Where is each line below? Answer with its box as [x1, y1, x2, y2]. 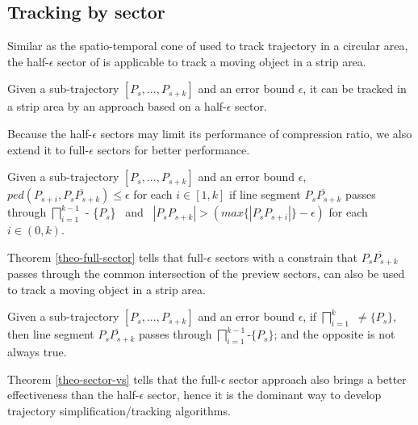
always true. [7, 343, 67, 360]
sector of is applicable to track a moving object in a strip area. [57, 53, 366, 69]
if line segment [229, 186, 301, 203]
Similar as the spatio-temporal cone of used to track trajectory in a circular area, [7, 37, 408, 54]
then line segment [7, 326, 94, 343]
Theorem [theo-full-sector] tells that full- [7, 248, 207, 265]
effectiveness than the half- [7, 386, 140, 403]
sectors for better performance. [97, 141, 250, 158]
